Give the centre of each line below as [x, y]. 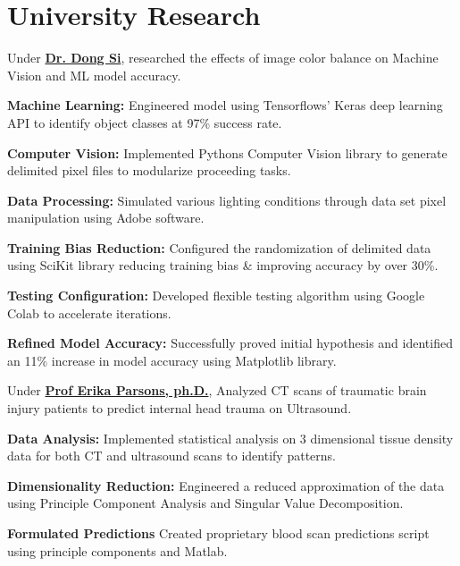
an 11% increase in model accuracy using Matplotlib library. [172, 360]
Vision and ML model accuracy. [94, 75]
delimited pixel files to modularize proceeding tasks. [149, 170]
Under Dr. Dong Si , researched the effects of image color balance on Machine [223, 58]
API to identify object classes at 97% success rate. [145, 122]
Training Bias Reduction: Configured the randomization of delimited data [219, 247]
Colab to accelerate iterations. [89, 313]
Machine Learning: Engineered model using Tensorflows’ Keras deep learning [225, 105]
